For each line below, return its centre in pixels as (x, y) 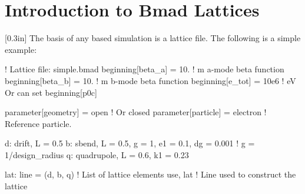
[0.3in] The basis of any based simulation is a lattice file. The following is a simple (153, 38)
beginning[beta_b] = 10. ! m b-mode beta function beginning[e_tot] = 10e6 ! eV (150, 80)
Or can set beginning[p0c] (51, 92)
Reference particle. (38, 123)
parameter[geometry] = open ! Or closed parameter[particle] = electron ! (136, 112)
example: (21, 49)
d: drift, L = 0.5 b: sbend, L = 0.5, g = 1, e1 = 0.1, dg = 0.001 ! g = (130, 143)
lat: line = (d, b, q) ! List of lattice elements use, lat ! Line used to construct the (150, 174)
